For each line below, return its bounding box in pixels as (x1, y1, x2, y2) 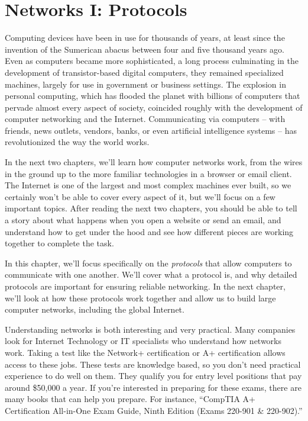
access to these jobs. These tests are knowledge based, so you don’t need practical (5, 358, 301, 370)
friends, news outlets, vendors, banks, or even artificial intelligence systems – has (5, 124, 297, 136)
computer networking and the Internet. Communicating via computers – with (5, 113, 286, 125)
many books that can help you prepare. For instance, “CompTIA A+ (5, 393, 255, 405)
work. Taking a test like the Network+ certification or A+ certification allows (5, 346, 286, 358)
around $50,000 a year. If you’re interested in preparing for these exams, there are (5, 381, 301, 393)
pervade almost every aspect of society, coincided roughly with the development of (5, 101, 303, 113)
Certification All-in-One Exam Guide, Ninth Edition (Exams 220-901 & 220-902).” (5, 404, 303, 416)
